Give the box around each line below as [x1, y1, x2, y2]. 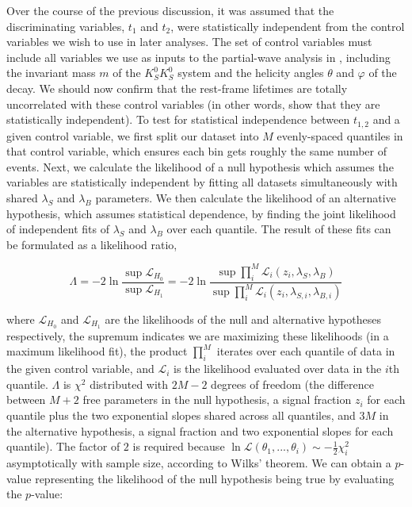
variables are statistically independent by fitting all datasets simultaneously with [6, 174, 398, 190]
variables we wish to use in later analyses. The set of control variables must [6, 33, 372, 50]
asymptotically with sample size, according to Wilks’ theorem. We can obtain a [6, 455, 391, 471]
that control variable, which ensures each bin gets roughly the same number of [6, 143, 387, 159]
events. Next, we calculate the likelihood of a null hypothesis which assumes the [6, 158, 394, 175]
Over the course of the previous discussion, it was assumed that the [6, 2, 334, 18]
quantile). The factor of [6, 438, 120, 455]
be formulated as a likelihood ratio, [6, 236, 177, 252]
